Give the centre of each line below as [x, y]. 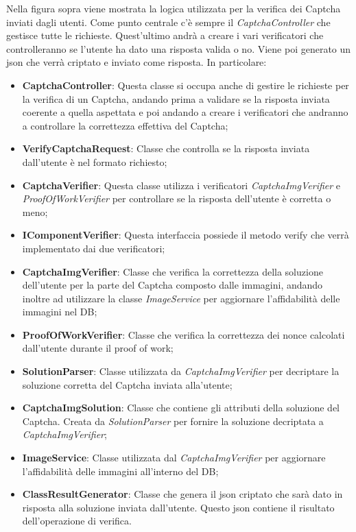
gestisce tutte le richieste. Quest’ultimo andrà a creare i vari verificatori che [165, 35]
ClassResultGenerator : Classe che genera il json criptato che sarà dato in [182, 494]
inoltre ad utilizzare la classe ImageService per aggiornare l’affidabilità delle [181, 298]
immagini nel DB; [60, 312]
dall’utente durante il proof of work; [98, 348]
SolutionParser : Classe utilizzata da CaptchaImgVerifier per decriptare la [181, 371]
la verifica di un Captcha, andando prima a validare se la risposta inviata [176, 98]
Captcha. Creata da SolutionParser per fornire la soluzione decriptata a [173, 421]
